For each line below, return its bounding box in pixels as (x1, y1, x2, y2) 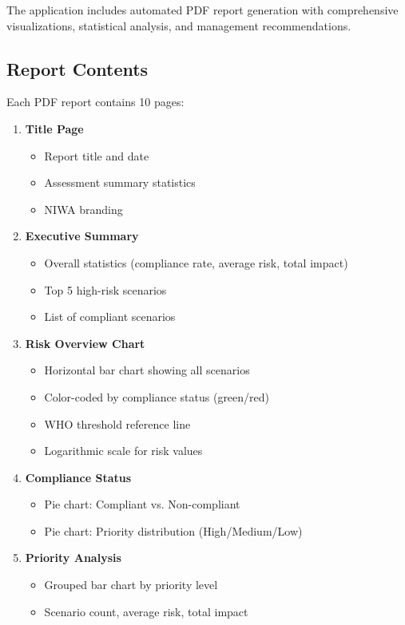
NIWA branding (44, 200, 123, 217)
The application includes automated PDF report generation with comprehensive (6, 2, 399, 18)
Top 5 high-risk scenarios (44, 281, 167, 298)
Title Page (25, 120, 84, 136)
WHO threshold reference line (44, 415, 191, 432)
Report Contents (6, 56, 149, 81)
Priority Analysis (25, 549, 121, 566)
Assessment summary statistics (44, 174, 196, 191)
